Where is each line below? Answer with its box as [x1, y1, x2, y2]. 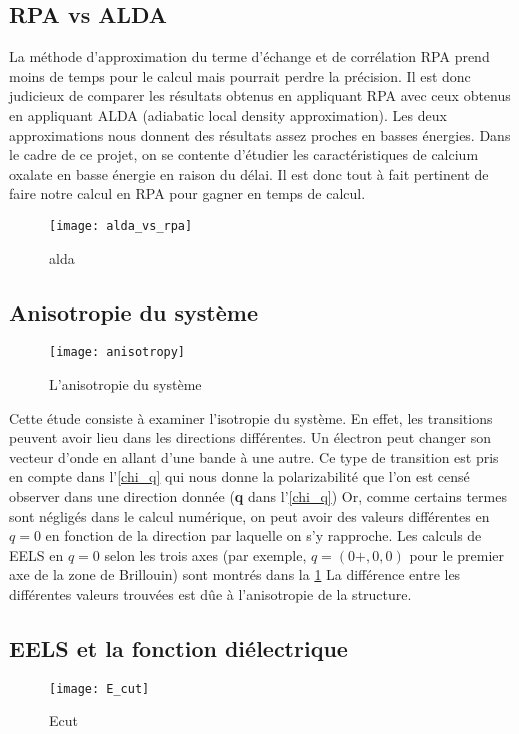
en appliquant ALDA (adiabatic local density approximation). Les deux [9, 104, 447, 125]
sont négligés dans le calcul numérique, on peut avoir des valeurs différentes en [9, 505, 490, 526]
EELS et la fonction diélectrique [9, 632, 348, 663]
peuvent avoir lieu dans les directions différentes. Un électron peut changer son [9, 427, 492, 448]
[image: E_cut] [49, 681, 150, 696]
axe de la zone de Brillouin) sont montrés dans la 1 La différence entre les [9, 564, 461, 585]
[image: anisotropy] [49, 345, 186, 360]
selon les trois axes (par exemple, [104, 544, 307, 565]
